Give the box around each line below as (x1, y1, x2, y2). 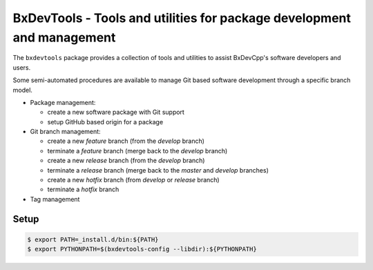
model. (12, 86, 32, 94)
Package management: (30, 98, 96, 106)
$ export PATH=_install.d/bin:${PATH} (27, 235, 159, 243)
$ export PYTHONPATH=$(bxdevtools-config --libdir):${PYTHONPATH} (27, 245, 257, 253)
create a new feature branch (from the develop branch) (47, 137, 205, 145)
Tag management (30, 195, 80, 203)
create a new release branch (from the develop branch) (47, 156, 205, 165)
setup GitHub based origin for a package (47, 117, 164, 126)
